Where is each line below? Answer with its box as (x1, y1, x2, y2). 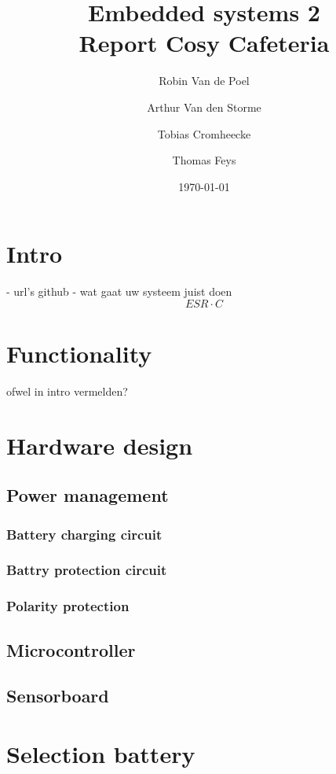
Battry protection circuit (6, 560, 167, 580)
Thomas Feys (172, 152, 236, 168)
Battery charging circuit (6, 524, 163, 544)
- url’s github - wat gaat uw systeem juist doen (6, 283, 232, 300)
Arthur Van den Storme (147, 98, 261, 115)
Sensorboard (6, 684, 109, 708)
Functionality (6, 337, 152, 369)
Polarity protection (6, 596, 130, 616)
